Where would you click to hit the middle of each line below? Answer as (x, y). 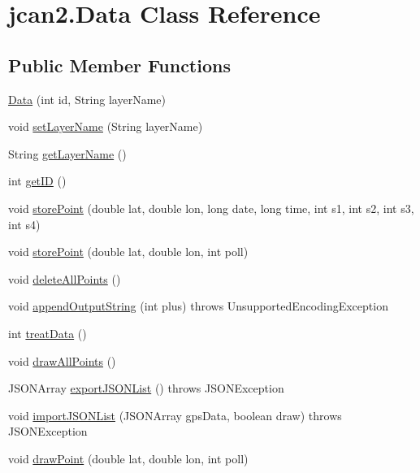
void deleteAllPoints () (65, 278)
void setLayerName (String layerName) (106, 126)
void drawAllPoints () (62, 360)
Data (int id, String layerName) (87, 99)
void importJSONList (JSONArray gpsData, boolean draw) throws (175, 415)
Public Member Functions (119, 65)
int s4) (24, 224)
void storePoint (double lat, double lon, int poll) (128, 252)
